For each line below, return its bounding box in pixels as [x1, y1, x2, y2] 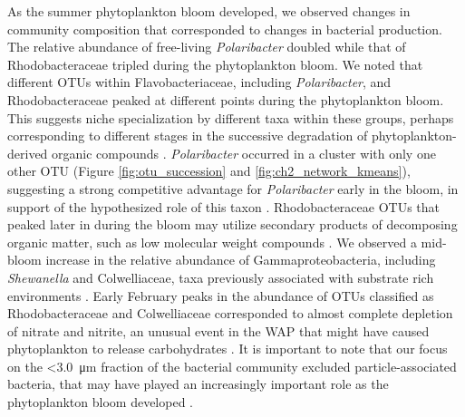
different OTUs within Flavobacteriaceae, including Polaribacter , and [7, 73, 392, 92]
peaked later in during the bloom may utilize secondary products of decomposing [7, 215, 458, 234]
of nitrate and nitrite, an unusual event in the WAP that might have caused [7, 321, 430, 340]
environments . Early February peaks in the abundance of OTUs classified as [7, 286, 434, 305]
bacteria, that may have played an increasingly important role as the [7, 374, 389, 393]
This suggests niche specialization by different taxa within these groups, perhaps [7, 108, 454, 127]
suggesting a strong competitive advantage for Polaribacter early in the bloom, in [7, 179, 459, 198]
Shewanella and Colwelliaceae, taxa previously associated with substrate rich [7, 267, 434, 286]
